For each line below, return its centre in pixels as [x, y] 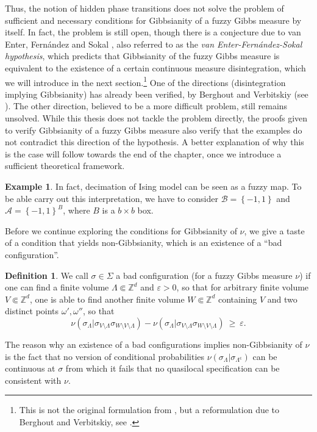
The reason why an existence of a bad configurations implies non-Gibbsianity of [154, 344]
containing [237, 299]
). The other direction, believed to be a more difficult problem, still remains [146, 106]
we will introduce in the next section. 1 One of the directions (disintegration [145, 81]
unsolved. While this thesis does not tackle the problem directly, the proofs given [156, 118]
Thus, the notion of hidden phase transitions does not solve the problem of [144, 8]
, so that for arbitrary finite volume [243, 287]
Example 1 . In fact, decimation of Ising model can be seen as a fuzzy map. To [153, 186]
